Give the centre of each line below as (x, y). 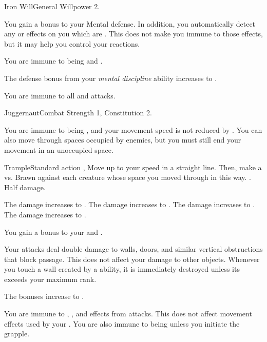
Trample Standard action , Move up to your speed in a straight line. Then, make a (133, 167)
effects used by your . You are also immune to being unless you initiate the (122, 323)
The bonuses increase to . (44, 296)
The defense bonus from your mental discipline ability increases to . (111, 78)
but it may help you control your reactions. (72, 43)
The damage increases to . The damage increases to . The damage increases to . (130, 204)
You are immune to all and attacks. (60, 95)
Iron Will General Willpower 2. (52, 6)
